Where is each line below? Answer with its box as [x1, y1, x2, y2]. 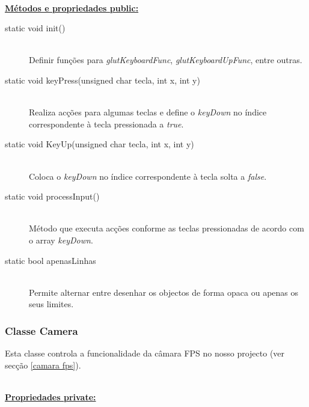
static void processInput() [5, 190, 100, 203]
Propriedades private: [5, 390, 96, 403]
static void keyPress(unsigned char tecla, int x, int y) [5, 73, 200, 86]
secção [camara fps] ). [5, 358, 81, 371]
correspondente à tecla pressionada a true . [29, 117, 184, 130]
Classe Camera [5, 323, 78, 338]
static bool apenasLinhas [5, 254, 96, 266]
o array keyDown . [29, 233, 93, 246]
